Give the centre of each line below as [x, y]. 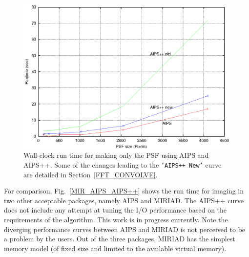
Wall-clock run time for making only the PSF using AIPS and [116, 155]
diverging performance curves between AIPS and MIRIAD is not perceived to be [125, 229]
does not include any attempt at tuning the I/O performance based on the [115, 210]
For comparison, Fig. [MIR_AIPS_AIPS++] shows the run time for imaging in [124, 191]
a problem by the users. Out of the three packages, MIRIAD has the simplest [120, 239]
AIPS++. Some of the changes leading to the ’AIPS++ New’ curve [123, 164]
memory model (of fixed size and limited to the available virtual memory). [115, 248]
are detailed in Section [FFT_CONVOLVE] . [91, 174]
